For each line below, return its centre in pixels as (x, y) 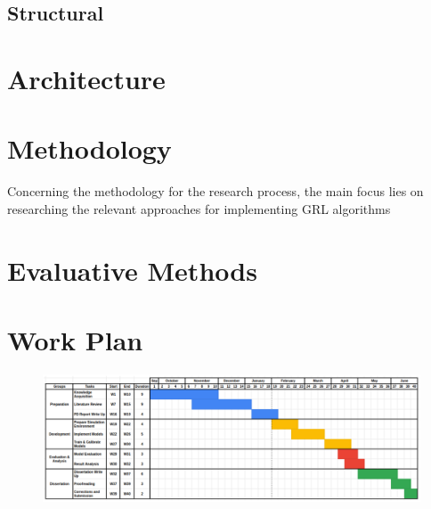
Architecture (86, 78)
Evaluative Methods (132, 270)
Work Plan (75, 340)
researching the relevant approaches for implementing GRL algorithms (199, 208)
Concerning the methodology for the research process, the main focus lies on (215, 191)
